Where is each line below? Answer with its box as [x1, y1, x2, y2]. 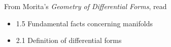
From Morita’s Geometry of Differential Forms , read [4, 1, 167, 11]
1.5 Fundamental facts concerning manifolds [16, 18, 153, 28]
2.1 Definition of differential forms [16, 35, 122, 45]
